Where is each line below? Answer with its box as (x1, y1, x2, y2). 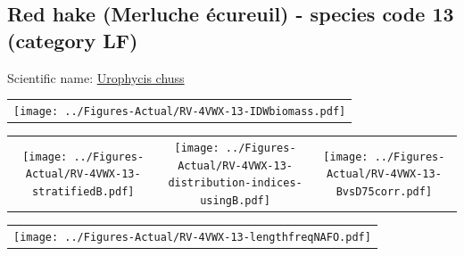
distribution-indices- (168, 177, 302, 190)
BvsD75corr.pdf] (336, 185, 433, 198)
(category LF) (7, 26, 138, 54)
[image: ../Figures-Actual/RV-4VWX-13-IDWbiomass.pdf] (13, 104, 346, 118)
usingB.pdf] (200, 194, 270, 207)
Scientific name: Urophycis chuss (7, 68, 185, 87)
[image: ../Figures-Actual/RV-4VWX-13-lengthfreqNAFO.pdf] (13, 230, 371, 244)
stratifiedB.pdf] (31, 185, 135, 198)
